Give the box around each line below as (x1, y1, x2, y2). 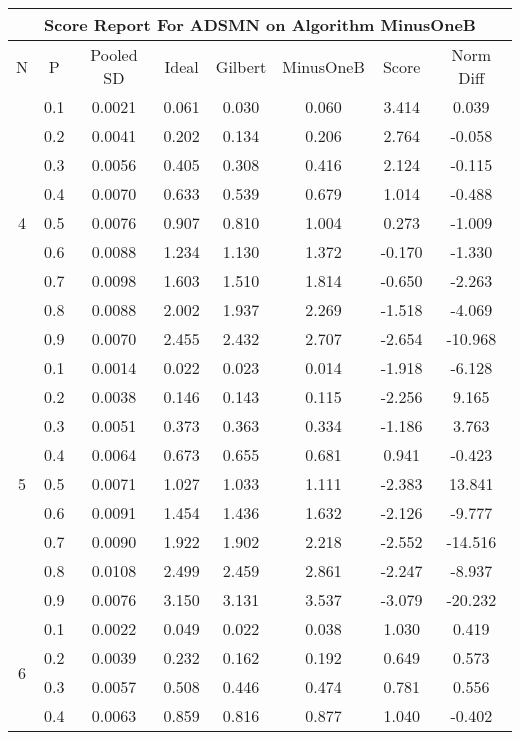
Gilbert (215, 54, 267, 78)
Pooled (90, 43, 138, 66)
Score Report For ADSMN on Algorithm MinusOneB (44, 13, 476, 36)
